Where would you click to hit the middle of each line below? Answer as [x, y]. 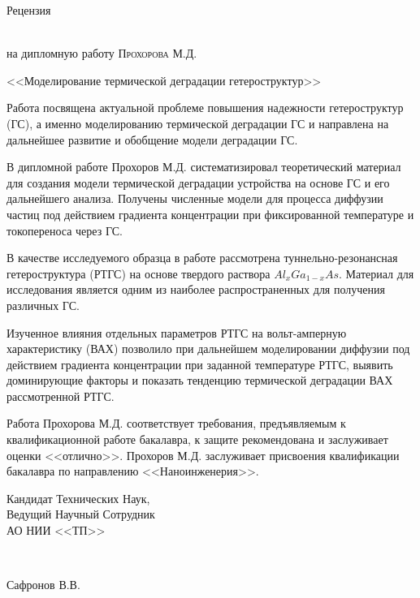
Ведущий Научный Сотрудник [81, 514]
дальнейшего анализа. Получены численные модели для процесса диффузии [195, 198]
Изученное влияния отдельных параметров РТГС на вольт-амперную [177, 332]
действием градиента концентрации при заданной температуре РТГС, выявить [200, 364]
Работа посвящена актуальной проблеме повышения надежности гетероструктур [205, 108]
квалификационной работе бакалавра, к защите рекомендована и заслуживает [197, 439]
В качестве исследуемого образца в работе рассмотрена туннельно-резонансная [202, 258]
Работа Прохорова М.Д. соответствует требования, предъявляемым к [176, 423]
